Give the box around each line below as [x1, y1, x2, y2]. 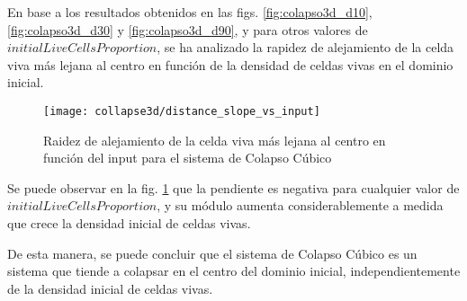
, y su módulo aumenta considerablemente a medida [157, 196, 444, 215]
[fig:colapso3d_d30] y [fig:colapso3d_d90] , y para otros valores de [7, 20, 368, 39]
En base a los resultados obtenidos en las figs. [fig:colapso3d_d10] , [7, 3, 373, 21]
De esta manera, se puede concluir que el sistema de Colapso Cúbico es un [7, 243, 418, 262]
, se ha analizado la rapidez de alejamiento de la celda [157, 38, 454, 57]
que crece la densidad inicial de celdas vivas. [7, 214, 251, 232]
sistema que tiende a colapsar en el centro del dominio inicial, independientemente [7, 261, 461, 280]
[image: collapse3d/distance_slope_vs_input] [43, 104, 320, 118]
